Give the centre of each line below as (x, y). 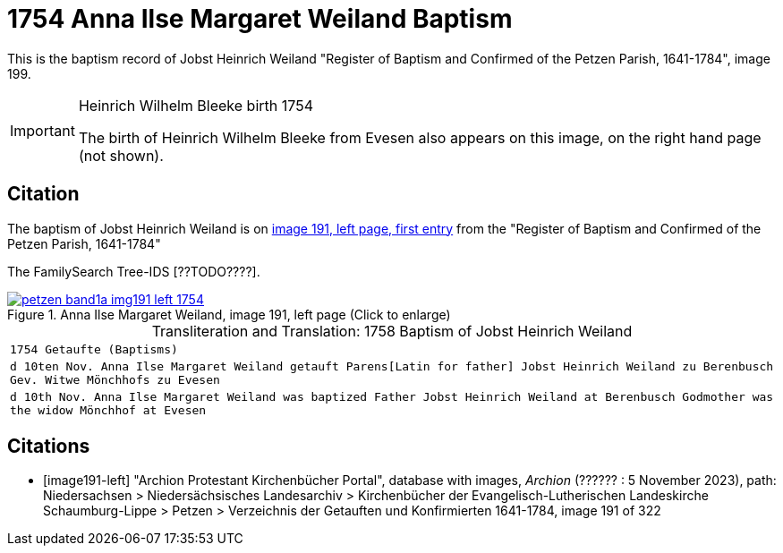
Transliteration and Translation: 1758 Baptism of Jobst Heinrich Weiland (392, 331)
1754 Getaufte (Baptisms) (94, 349)
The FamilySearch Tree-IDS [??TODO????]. (134, 271)
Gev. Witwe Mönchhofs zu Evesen (115, 379)
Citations (49, 447)
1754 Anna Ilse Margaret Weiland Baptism (260, 19)
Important (43, 130)
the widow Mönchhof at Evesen (108, 410)
